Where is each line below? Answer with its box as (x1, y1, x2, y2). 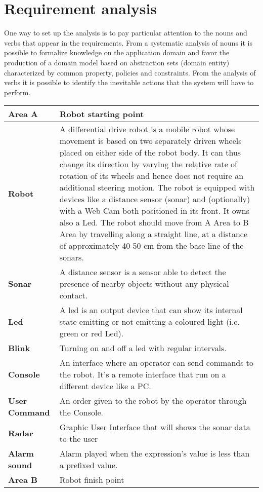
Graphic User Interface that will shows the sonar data (59, 421, 250, 433)
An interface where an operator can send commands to (59, 357, 254, 369)
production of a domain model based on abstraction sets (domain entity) (4, 57, 230, 67)
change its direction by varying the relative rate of (59, 158, 238, 170)
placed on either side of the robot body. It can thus (59, 146, 241, 159)
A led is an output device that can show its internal (59, 304, 243, 316)
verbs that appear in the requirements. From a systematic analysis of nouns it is (4, 37, 252, 48)
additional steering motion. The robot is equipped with (59, 181, 255, 194)
